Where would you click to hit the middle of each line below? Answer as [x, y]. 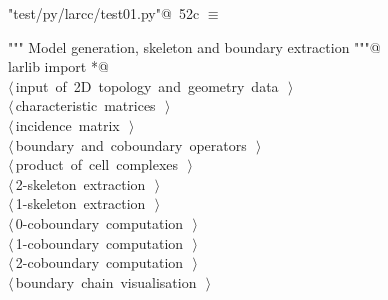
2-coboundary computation [99, 262]
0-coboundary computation [99, 222]
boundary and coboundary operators [131, 144]
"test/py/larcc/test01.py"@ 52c [104, 13]
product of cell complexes [97, 164]
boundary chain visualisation [106, 281]
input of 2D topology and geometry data [147, 85]
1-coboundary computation [99, 242]
